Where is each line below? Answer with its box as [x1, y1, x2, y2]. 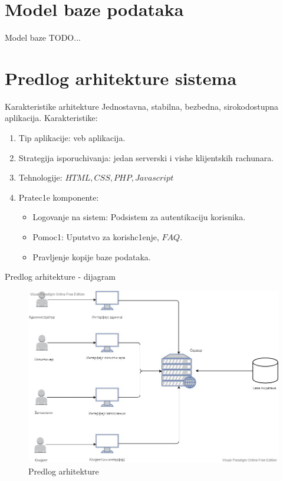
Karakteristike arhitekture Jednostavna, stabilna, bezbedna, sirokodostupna [5, 100, 279, 112]
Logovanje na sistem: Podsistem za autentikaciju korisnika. [32, 211, 246, 223]
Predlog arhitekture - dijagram [5, 270, 116, 283]
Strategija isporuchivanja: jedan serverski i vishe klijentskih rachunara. [18, 151, 274, 163]
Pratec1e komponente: [18, 191, 99, 203]
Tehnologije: [18, 171, 62, 184]
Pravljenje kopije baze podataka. [32, 250, 151, 263]
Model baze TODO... [5, 31, 81, 44]
